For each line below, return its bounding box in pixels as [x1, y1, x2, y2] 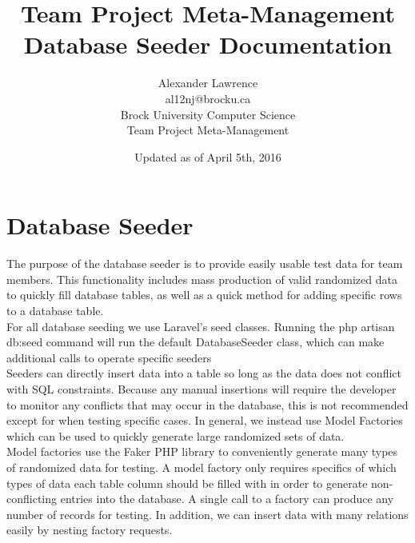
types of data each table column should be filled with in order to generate [6, 474, 368, 491]
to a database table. [6, 302, 104, 318]
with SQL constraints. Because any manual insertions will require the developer [6, 380, 397, 397]
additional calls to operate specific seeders [6, 349, 212, 365]
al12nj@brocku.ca [165, 90, 251, 106]
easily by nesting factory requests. [6, 521, 173, 538]
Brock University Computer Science [120, 106, 296, 122]
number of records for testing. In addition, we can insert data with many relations [6, 505, 409, 522]
